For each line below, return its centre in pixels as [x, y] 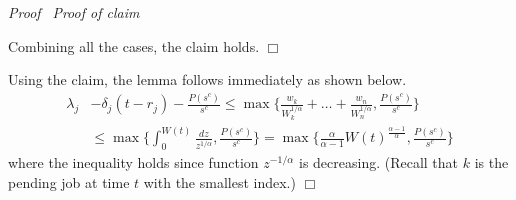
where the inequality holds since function [133, 162]
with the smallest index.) [219, 181]
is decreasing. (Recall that [379, 162]
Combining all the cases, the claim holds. [134, 45]
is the [491, 162]
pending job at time [69, 181]
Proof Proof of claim [74, 12]
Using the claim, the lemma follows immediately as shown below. [207, 79]
